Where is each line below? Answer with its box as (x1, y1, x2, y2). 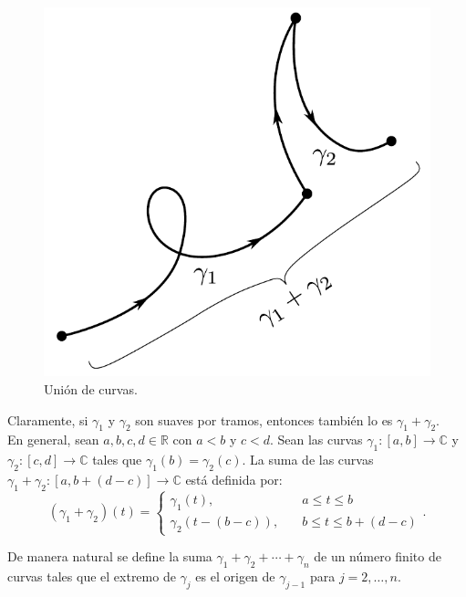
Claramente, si (7, 410, 88, 429)
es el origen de (195, 566, 275, 585)
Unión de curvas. (44, 380, 138, 399)
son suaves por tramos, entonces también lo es (135, 410, 393, 429)
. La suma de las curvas (242, 450, 374, 469)
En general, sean (7, 430, 99, 449)
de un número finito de (314, 547, 441, 565)
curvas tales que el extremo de (7, 566, 176, 585)
